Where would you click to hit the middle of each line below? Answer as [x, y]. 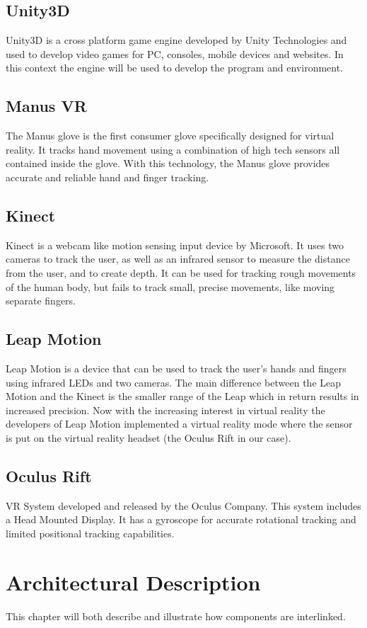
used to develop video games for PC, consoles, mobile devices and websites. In [175, 53]
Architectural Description [133, 582]
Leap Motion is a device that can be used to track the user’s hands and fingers [176, 368]
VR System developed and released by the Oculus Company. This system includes [183, 505]
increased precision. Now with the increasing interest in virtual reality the [165, 410]
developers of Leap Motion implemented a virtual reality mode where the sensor [179, 424]
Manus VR [46, 106]
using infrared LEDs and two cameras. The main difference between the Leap [174, 382]
